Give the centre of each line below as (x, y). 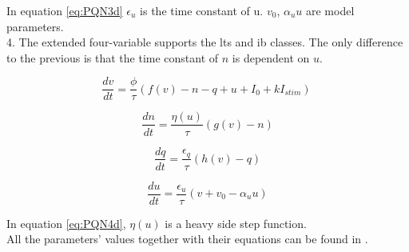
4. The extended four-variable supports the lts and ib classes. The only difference (205, 42)
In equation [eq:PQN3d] (65, 10)
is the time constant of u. (202, 10)
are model (330, 10)
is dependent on (271, 57)
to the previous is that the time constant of (113, 57)
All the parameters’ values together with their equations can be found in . (187, 239)
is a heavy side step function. (236, 223)
